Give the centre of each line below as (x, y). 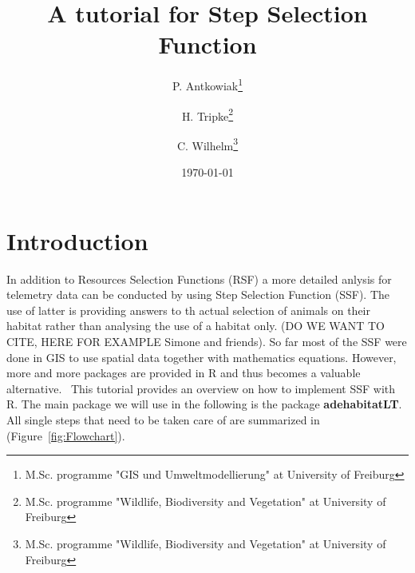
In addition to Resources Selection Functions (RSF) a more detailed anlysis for (199, 279)
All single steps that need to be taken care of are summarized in (163, 419)
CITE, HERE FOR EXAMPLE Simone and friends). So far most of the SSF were (207, 341)
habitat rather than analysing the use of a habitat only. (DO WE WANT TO (196, 326)
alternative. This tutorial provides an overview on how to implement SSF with (201, 388)
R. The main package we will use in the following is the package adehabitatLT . (204, 404)
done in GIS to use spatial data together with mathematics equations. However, (202, 357)
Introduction (77, 240)
